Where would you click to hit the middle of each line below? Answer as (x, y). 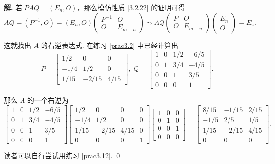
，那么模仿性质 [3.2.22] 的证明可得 (131, 7)
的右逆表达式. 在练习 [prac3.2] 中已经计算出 (109, 45)
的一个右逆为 (48, 100)
